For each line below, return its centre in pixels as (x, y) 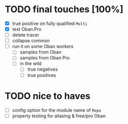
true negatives (43, 69)
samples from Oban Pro (45, 58)
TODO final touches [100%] (64, 9)
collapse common (31, 41)
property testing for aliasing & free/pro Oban (59, 116)
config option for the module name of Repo (57, 110)
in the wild (31, 64)
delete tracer (25, 35)
